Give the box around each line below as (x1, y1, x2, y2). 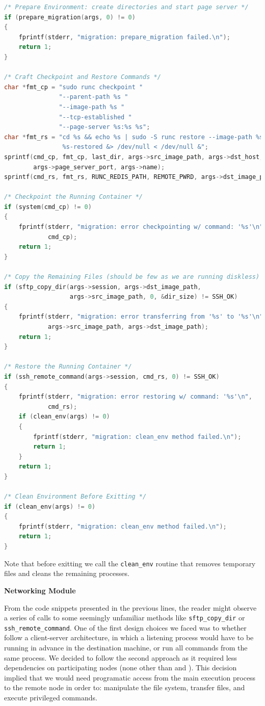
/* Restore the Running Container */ (4, 363, 132, 371)
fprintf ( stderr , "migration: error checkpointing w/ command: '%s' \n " (18, 223, 263, 231)
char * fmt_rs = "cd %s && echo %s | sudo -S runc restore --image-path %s (4, 133, 263, 141)
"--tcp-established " (59, 113, 132, 121)
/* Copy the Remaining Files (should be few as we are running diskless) (4, 273, 260, 281)
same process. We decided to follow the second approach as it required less (4, 652, 237, 663)
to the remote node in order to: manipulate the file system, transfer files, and (4, 682, 245, 693)
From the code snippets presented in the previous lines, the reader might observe (4, 602, 257, 613)
